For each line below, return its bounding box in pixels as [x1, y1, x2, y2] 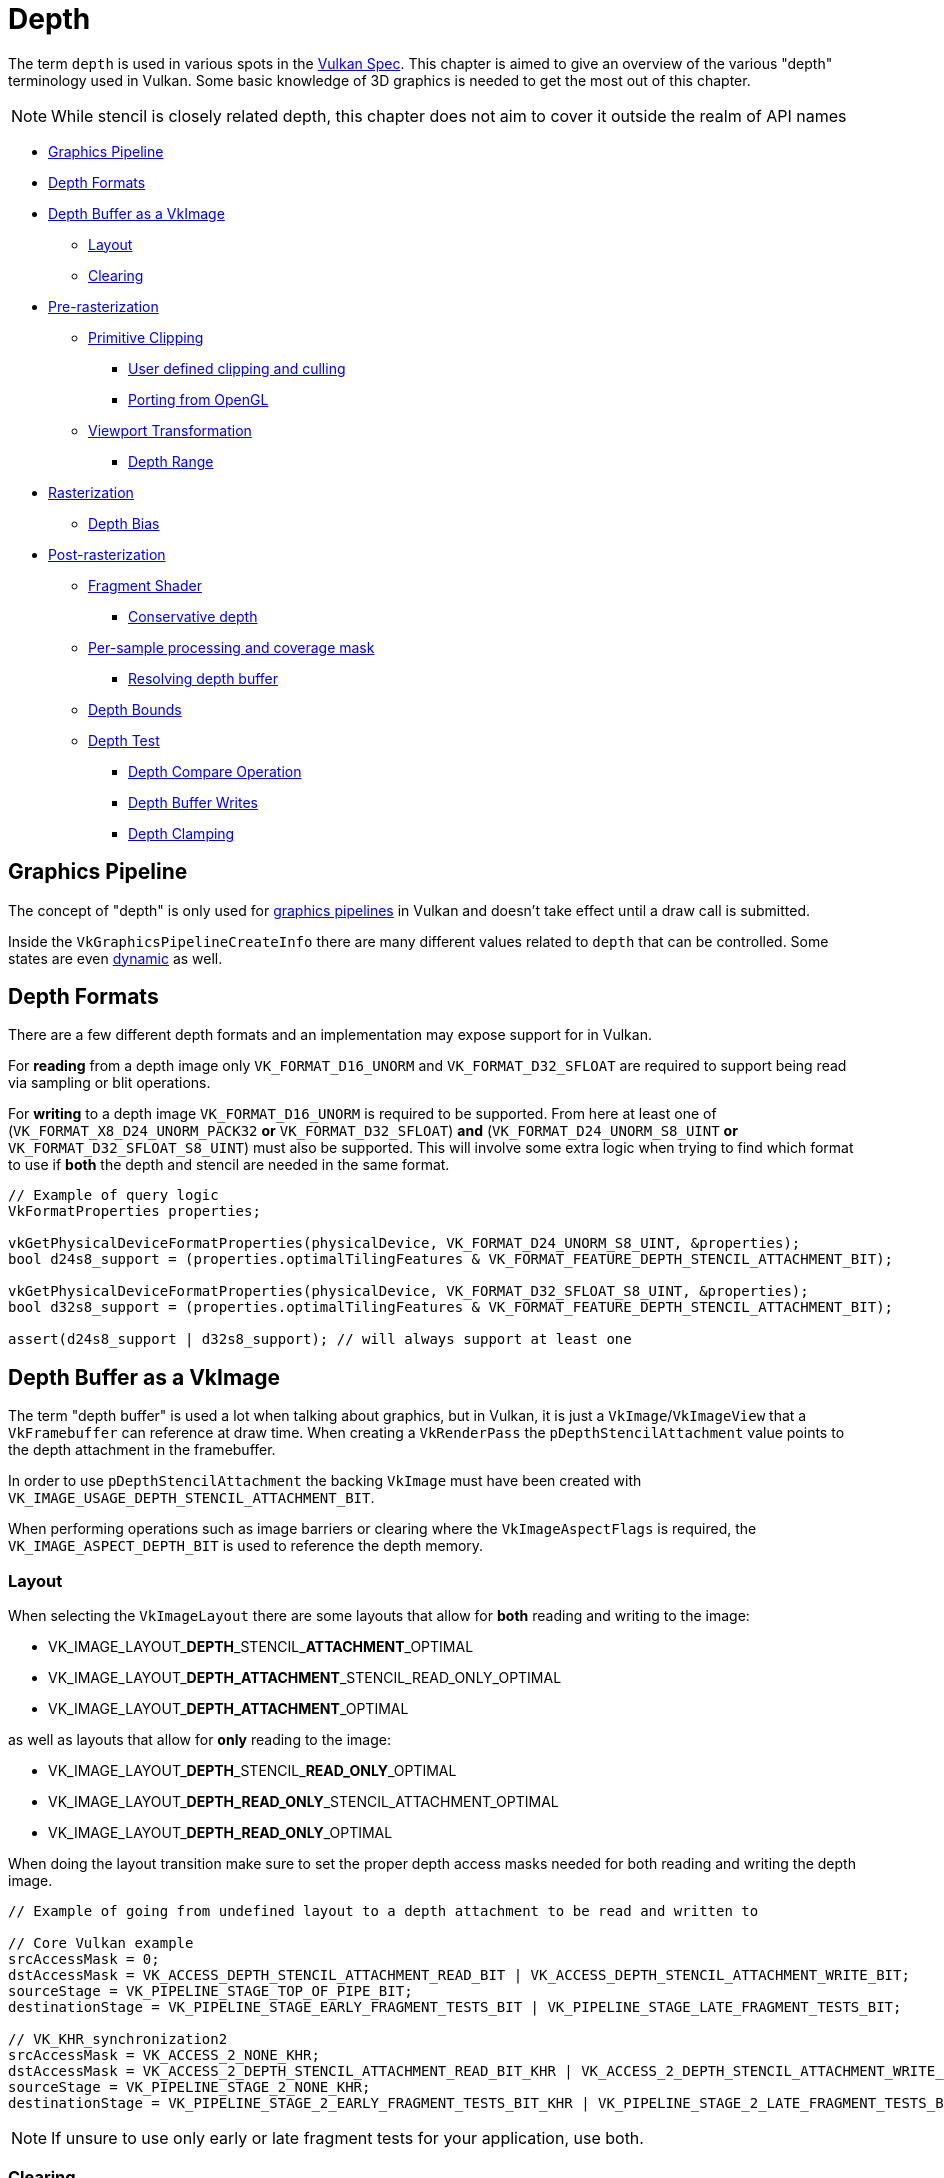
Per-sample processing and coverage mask [88, 638, 375, 656]
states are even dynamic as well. [8, 949, 223, 967]
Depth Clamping [128, 824, 235, 842]
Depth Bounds [88, 700, 182, 718]
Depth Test [88, 731, 160, 749]
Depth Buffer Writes [128, 793, 258, 811]
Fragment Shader [88, 576, 202, 594]
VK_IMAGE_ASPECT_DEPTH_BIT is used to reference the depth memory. [8, 1537, 484, 1555]
